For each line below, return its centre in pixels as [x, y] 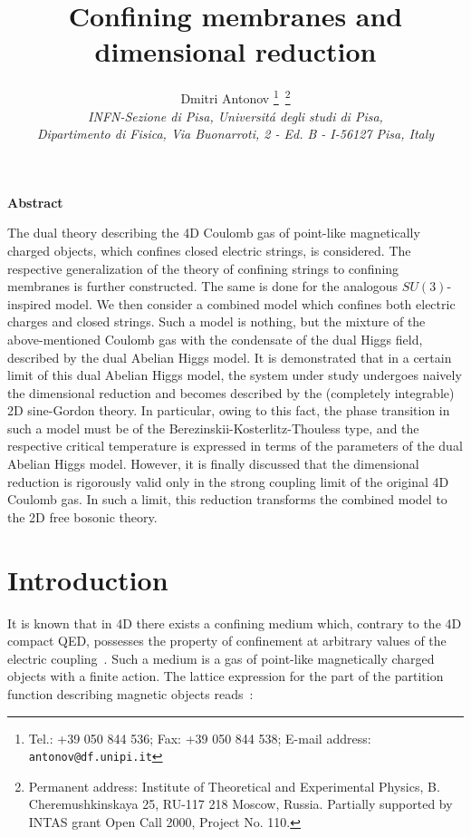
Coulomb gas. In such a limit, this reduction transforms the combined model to [227, 499]
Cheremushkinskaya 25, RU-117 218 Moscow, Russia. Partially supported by [240, 804]
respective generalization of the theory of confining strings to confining [203, 268]
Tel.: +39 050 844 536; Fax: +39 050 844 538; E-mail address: [200, 738]
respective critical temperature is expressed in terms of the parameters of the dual [235, 446]
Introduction [88, 579]
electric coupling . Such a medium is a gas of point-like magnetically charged [221, 658]
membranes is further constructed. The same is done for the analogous [203, 286]
